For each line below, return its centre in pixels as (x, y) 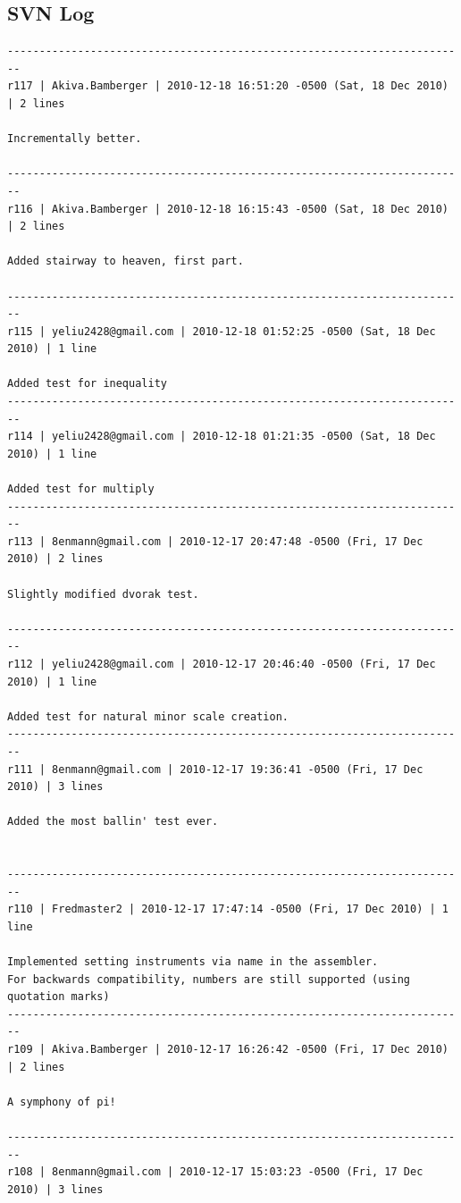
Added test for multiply (81, 489)
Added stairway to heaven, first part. (126, 261)
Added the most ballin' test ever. (113, 822)
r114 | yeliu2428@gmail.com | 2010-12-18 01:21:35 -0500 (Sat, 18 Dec (222, 437)
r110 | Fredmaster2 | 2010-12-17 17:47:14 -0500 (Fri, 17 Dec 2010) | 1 (228, 909)
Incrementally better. (75, 139)
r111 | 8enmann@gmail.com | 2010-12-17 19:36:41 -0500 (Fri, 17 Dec (215, 769)
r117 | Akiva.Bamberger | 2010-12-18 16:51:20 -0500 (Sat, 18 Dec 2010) (228, 86)
